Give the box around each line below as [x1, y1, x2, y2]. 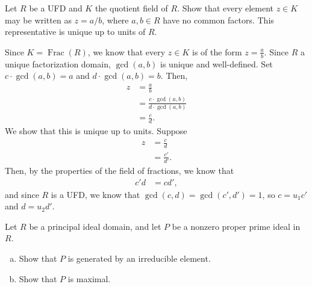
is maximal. [67, 272, 111, 285]
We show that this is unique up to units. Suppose [5, 125, 187, 137]
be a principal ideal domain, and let [29, 220, 161, 232]
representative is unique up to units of [5, 25, 146, 38]
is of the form [192, 45, 242, 58]
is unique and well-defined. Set [160, 57, 273, 70]
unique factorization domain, [5, 57, 111, 70]
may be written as [5, 13, 72, 26]
